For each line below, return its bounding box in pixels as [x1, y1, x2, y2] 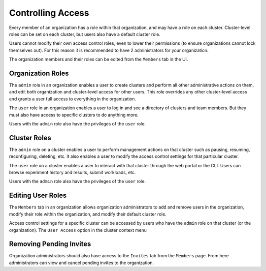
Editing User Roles [9, 191, 66, 200]
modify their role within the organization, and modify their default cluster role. [9, 211, 166, 217]
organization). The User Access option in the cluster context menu [9, 227, 147, 233]
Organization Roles [9, 69, 69, 77]
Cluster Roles [9, 133, 51, 142]
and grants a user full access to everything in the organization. [9, 96, 136, 102]
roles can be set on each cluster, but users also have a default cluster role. [9, 31, 161, 37]
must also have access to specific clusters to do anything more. [9, 112, 139, 118]
